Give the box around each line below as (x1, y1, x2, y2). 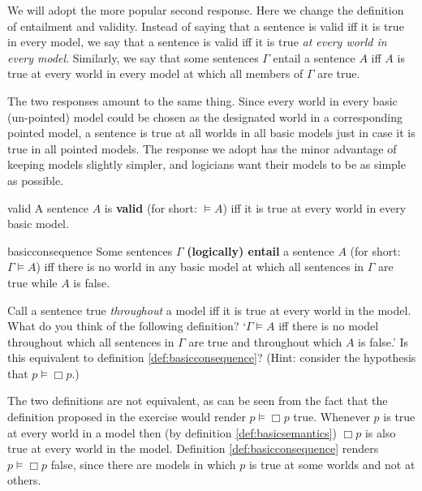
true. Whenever (293, 408, 370, 425)
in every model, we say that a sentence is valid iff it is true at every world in (7, 33, 387, 50)
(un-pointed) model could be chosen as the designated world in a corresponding (7, 108, 403, 125)
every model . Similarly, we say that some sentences (7, 49, 259, 66)
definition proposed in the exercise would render (7, 408, 246, 425)
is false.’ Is (358, 333, 409, 350)
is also (364, 424, 396, 441)
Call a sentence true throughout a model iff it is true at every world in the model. (7, 301, 411, 318)
